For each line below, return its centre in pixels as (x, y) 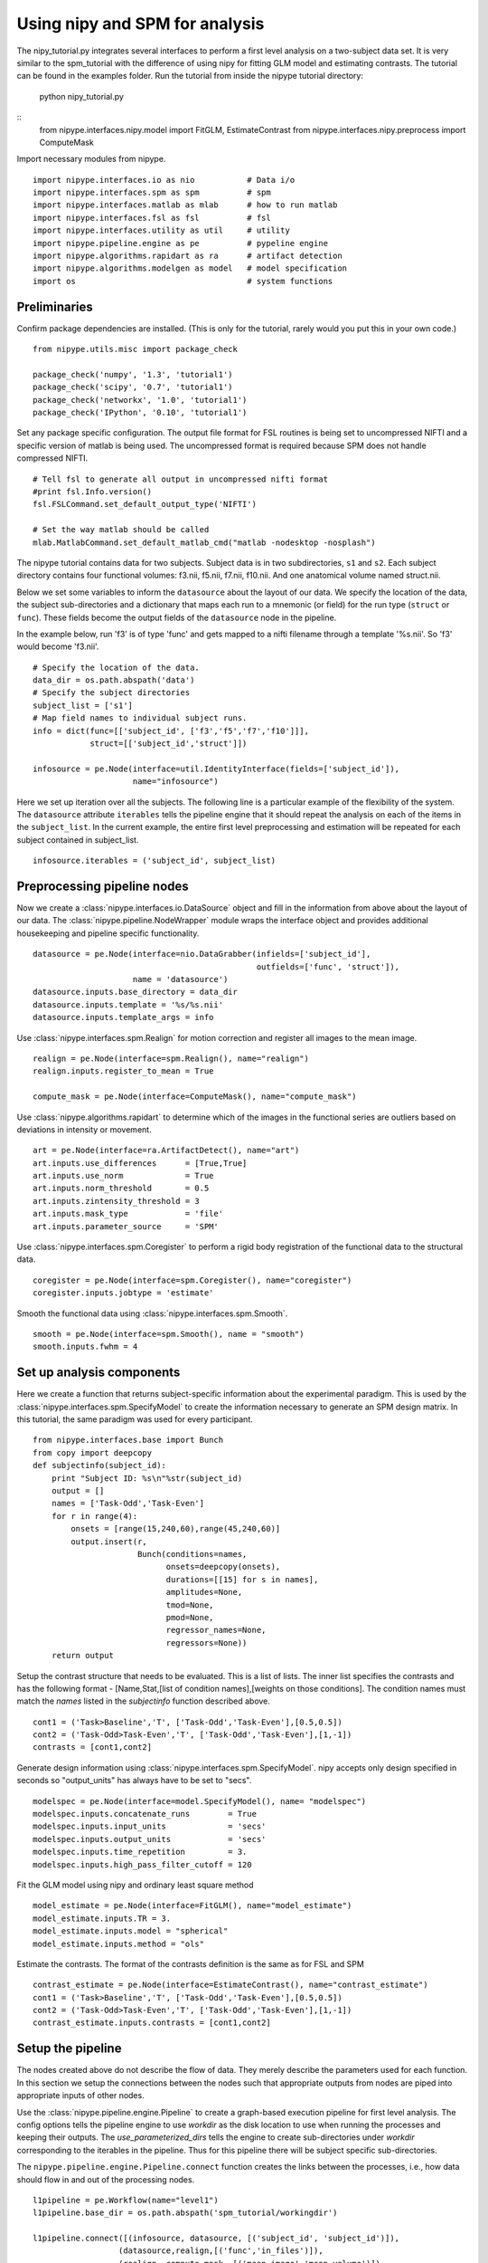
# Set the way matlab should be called (121, 530)
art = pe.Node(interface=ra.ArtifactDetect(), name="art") (166, 1151)
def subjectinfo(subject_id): (100, 1466)
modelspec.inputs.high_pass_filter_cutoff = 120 (142, 1864)
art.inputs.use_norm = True (123, 1176)
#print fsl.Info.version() (93, 492)
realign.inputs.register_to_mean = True (123, 1071)
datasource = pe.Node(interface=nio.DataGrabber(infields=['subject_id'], (202, 954)
